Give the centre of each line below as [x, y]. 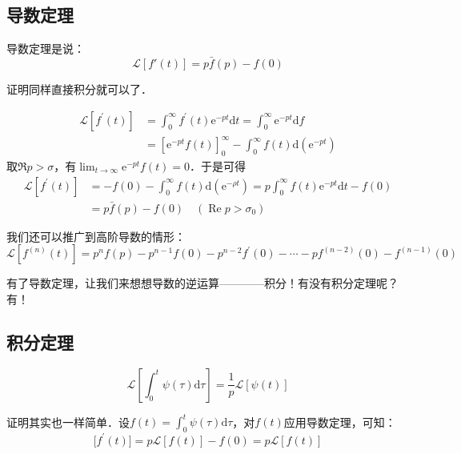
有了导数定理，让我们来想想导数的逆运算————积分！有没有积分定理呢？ [202, 283]
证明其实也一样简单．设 [68, 422]
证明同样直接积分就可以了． [79, 89]
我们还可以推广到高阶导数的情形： [96, 236]
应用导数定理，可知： [340, 422]
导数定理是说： [46, 48]
